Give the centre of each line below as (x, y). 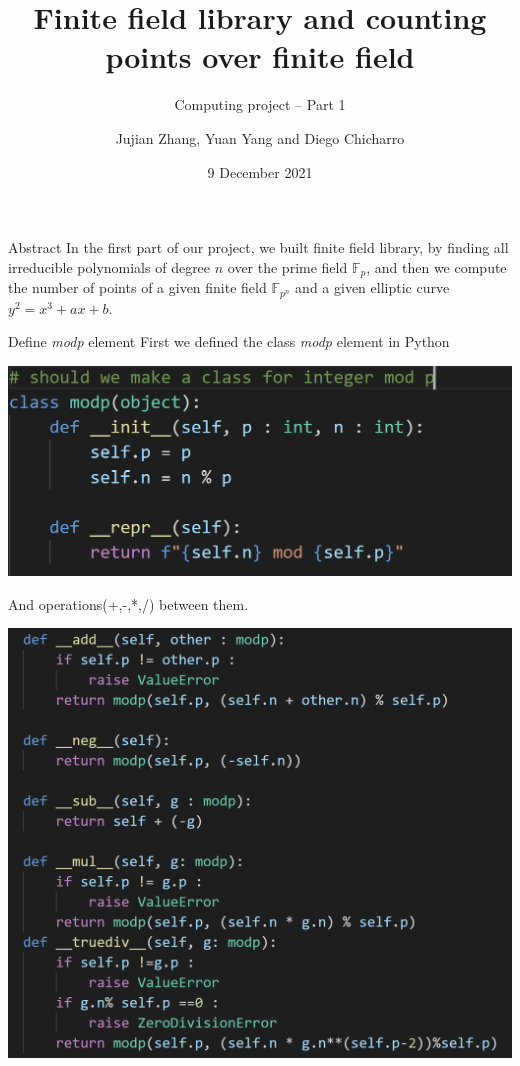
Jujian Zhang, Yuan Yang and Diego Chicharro (260, 137)
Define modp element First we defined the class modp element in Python (229, 341)
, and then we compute (436, 266)
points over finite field (260, 56)
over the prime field (287, 266)
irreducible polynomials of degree (109, 266)
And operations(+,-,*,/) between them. (128, 603)
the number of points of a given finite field (137, 287)
